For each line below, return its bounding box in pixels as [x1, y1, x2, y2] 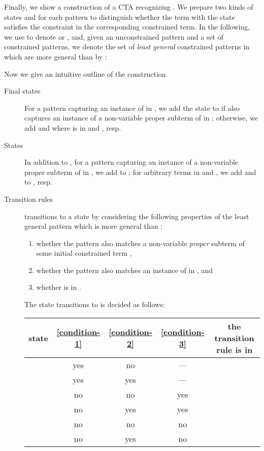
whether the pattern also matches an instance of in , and [36, 264, 213, 275]
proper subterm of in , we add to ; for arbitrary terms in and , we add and [24, 166, 256, 177]
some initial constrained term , [36, 248, 132, 258]
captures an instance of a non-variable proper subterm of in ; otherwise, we [24, 112, 258, 123]
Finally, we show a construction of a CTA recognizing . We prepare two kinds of [4, 2, 253, 12]
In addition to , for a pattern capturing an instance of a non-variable [24, 157, 239, 167]
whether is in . [36, 282, 81, 292]
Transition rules [4, 193, 53, 204]
